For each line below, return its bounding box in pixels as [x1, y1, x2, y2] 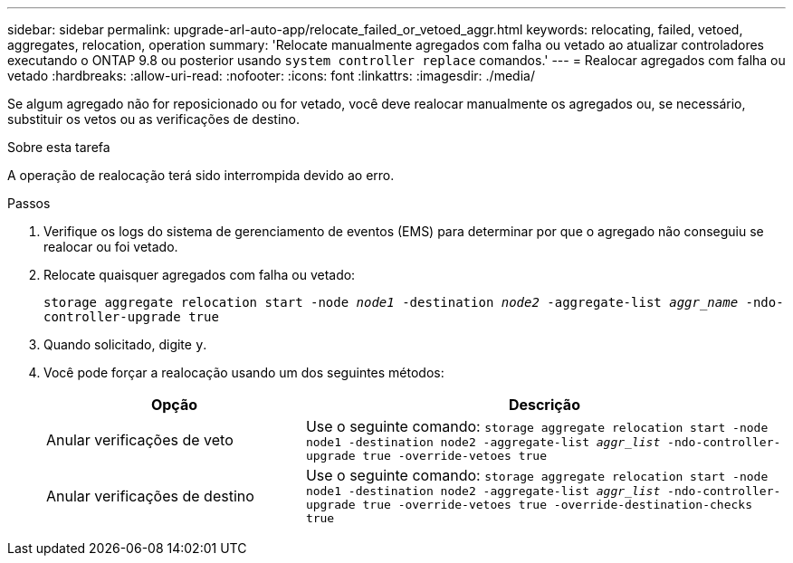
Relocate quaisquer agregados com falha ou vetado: [43, 267, 356, 282]
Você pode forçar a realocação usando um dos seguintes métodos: [43, 365, 444, 380]
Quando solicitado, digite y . [43, 337, 207, 352]
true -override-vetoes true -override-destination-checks [362, 498, 752, 511]
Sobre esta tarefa [7, 139, 110, 155]
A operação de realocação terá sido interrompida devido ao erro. [7, 167, 395, 183]
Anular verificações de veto [46, 431, 234, 449]
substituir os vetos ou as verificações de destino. [7, 111, 300, 127]
